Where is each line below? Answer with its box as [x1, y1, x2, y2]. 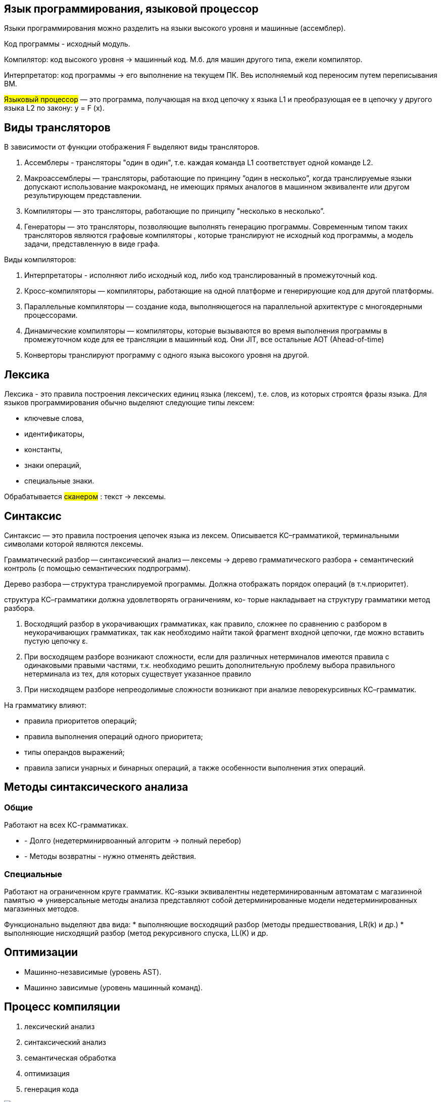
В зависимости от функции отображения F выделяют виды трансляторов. [4, 142, 260, 152]
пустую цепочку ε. [24, 636, 88, 645]
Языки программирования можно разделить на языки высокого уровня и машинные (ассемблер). [4, 24, 346, 33]
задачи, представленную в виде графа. [24, 239, 160, 249]
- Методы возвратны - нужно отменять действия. [24, 852, 196, 861]
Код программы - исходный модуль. [4, 39, 130, 49]
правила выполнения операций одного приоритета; [24, 732, 203, 741]
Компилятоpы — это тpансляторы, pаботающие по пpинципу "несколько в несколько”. [24, 207, 325, 216]
